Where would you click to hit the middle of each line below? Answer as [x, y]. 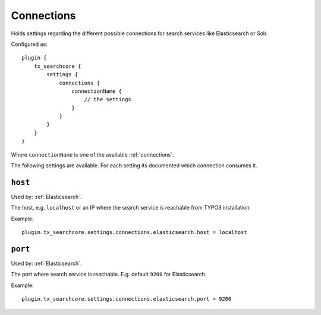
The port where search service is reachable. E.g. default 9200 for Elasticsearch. [109, 275]
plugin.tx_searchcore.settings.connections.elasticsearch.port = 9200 [127, 299]
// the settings [108, 99]
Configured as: [29, 44]
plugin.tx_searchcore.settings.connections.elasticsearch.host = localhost [134, 233]
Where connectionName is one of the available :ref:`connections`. [92, 154]
